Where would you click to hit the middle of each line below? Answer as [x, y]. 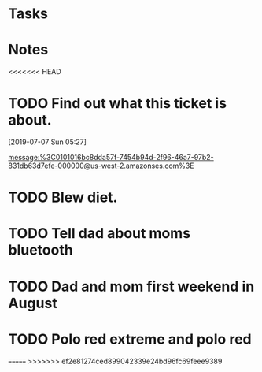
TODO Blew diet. [63, 197]
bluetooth [41, 250]
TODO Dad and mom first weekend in [131, 286]
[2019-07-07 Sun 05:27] [47, 142]
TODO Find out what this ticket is [117, 104]
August [33, 303]
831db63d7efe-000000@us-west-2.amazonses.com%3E [101, 166]
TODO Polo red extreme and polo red [130, 339]
